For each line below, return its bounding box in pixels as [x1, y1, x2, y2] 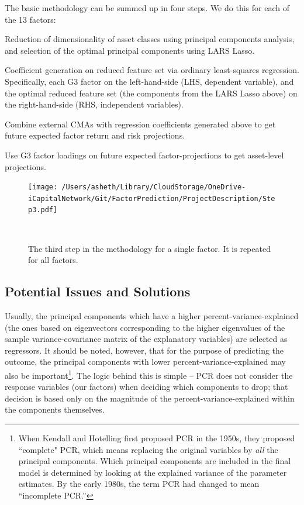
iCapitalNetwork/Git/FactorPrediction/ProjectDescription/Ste [28, 194, 275, 203]
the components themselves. [5, 403, 105, 416]
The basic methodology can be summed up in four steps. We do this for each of [5, 2, 289, 13]
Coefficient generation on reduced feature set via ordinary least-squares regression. [5, 64, 299, 76]
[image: [28, 183, 58, 192]
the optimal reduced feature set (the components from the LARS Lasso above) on [5, 87, 298, 99]
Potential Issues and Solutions [5, 282, 191, 300]
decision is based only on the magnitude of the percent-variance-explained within [5, 392, 295, 404]
